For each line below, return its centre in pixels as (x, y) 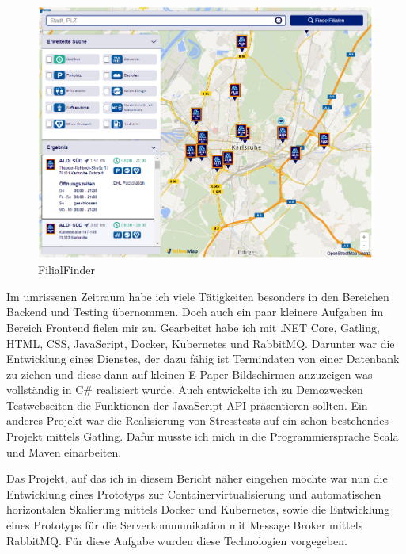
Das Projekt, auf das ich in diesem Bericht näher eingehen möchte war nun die (197, 478)
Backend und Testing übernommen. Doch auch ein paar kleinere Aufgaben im (195, 312)
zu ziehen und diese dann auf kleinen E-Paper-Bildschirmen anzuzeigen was (190, 374)
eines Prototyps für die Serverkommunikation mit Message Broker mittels (185, 525)
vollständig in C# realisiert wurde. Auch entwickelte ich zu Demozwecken (185, 390)
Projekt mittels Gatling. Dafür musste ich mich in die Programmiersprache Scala (203, 436)
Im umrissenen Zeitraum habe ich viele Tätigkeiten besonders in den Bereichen (198, 296)
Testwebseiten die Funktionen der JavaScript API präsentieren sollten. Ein (187, 405)
